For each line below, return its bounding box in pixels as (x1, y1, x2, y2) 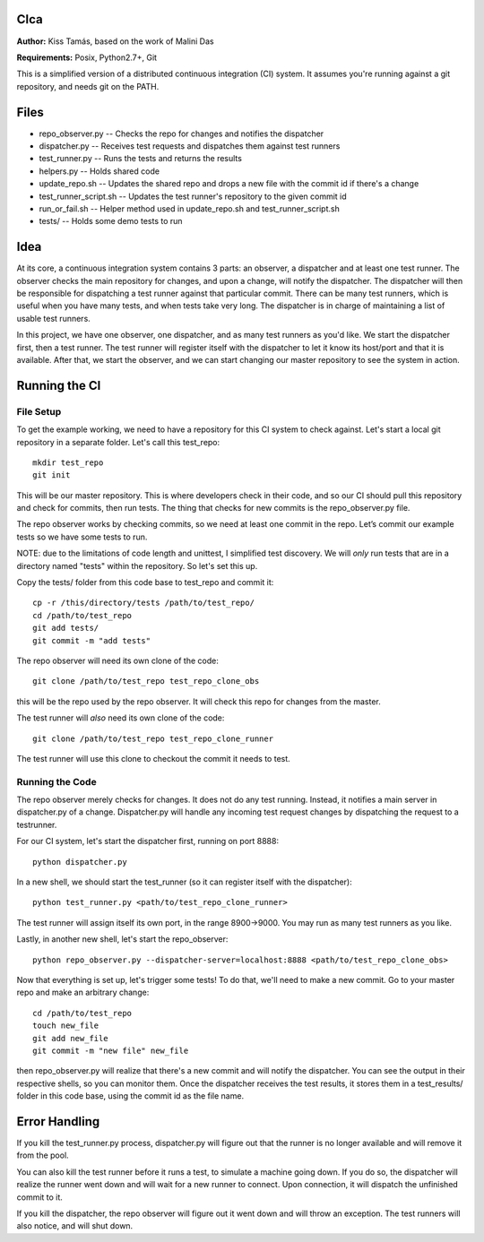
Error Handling (16, 1114, 100, 1129)
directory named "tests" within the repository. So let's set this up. (16, 560, 258, 571)
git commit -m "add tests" (32, 635, 151, 645)
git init (32, 470, 71, 480)
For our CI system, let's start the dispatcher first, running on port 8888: (16, 836, 280, 847)
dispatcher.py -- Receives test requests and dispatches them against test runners (39, 140, 341, 151)
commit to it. (16, 1192, 63, 1203)
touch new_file (32, 1021, 99, 1031)
